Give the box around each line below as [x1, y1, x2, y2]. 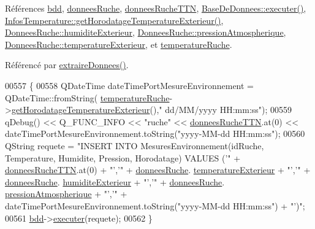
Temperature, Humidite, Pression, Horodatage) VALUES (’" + [5, 151, 241, 164]
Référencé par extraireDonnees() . [5, 58, 129, 71]
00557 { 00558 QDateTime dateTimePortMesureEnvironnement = [5, 79, 254, 91]
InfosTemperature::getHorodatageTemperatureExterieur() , [5, 14, 224, 26]
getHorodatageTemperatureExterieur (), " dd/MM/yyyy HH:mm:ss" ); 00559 [11, 103, 292, 116]
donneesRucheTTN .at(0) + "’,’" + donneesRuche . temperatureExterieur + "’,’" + [5, 163, 311, 176]
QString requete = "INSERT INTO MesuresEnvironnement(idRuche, [5, 139, 264, 152]
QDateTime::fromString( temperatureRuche [5, 91, 170, 104]
